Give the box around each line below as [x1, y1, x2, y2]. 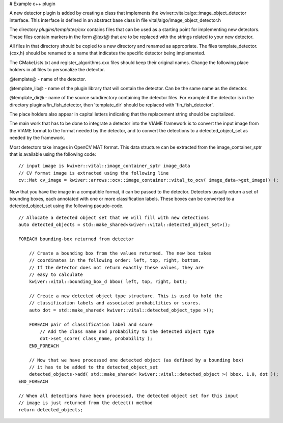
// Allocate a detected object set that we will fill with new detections [18, 214, 209, 220]
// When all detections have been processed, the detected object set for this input [18, 392, 239, 399]
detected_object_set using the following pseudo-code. [9, 203, 124, 209]
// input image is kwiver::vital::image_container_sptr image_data [18, 163, 190, 169]
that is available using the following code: [9, 151, 96, 157]
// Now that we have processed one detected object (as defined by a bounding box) [29, 357, 244, 363]
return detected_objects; [18, 407, 83, 413]
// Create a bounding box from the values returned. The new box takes [29, 250, 212, 256]
